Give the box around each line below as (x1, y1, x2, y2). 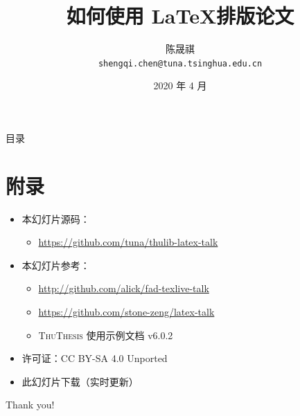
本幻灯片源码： (21, 211, 90, 226)
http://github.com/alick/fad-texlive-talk (38, 281, 209, 296)
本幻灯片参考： (21, 257, 90, 272)
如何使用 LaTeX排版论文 (66, 1, 294, 30)
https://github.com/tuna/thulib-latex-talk (38, 235, 218, 249)
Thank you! (6, 397, 55, 412)
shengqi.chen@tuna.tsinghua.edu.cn (98, 58, 263, 69)
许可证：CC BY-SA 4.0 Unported (21, 351, 168, 365)
